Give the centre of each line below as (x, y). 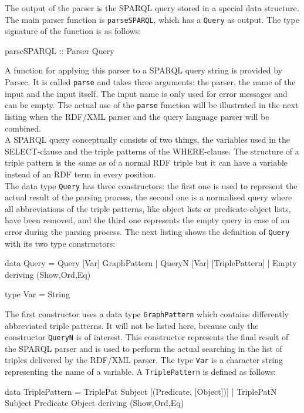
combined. (23, 128)
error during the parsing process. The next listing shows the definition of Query (147, 231)
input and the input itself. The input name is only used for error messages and (146, 93)
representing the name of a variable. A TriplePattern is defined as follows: (141, 372)
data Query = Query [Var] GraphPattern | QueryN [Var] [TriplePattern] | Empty (151, 263)
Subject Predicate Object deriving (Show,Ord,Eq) (94, 403)
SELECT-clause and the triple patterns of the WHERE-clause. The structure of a (152, 151)
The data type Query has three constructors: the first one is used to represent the (151, 185)
